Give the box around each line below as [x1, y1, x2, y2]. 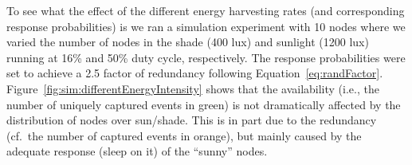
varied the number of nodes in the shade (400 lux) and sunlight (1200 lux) [6, 33, 369, 50]
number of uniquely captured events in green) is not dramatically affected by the [6, 96, 401, 112]
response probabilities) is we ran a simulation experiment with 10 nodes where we [6, 18, 406, 34]
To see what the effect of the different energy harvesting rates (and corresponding [6, 2, 405, 18]
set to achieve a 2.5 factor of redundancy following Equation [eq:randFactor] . [6, 65, 383, 81]
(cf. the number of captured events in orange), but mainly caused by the [6, 127, 362, 143]
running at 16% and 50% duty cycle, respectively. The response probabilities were [6, 49, 406, 65]
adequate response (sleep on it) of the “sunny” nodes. [6, 143, 268, 159]
